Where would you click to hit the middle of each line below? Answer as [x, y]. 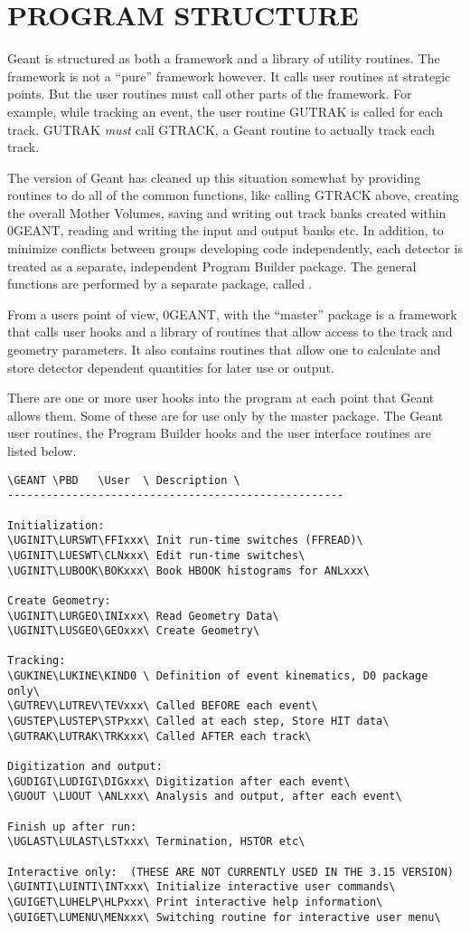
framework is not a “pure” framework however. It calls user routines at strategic [229, 76]
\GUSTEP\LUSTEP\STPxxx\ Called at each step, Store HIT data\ [198, 722]
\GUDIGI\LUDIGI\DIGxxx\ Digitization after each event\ [179, 781]
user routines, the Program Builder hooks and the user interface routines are [219, 433]
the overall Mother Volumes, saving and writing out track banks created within [227, 212]
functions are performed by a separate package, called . [160, 284]
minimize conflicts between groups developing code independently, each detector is [235, 248]
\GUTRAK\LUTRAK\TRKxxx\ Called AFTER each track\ [160, 736]
